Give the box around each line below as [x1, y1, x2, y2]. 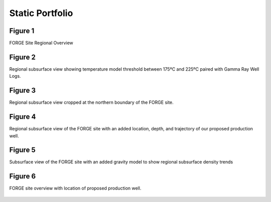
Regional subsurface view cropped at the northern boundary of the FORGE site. [9, 99, 174, 105]
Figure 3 [9, 86, 36, 95]
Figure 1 [9, 27, 35, 35]
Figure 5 [9, 146, 36, 154]
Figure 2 [9, 53, 36, 61]
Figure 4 [9, 113, 36, 121]
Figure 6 [9, 172, 36, 180]
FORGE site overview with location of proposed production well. [9, 185, 142, 191]
